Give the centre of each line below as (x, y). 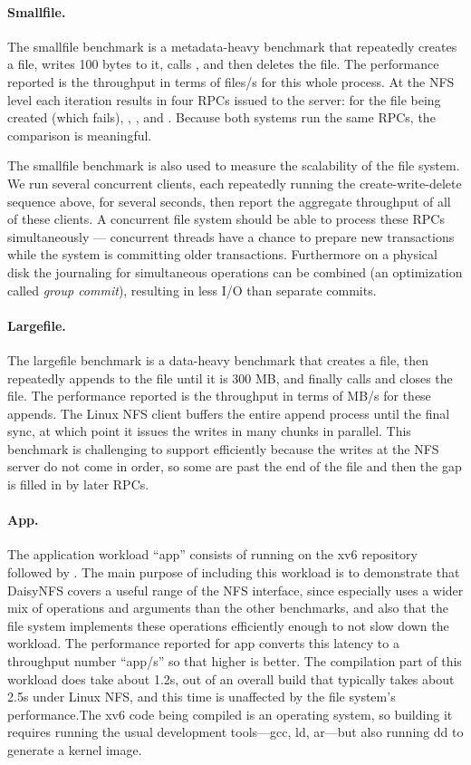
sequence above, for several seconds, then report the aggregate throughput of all (229, 201)
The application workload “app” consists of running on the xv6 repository (212, 554)
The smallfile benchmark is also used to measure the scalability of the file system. (234, 165)
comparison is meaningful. (80, 135)
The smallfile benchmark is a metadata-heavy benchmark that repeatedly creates (232, 46)
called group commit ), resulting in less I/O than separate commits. (192, 290)
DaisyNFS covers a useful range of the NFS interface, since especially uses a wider (235, 590)
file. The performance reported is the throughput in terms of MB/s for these (219, 396)
